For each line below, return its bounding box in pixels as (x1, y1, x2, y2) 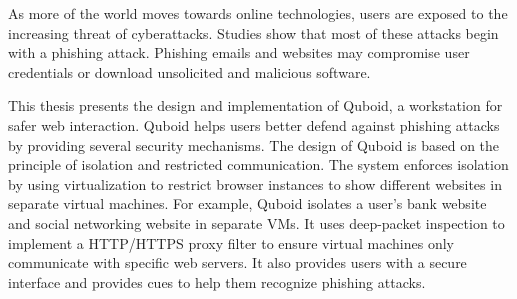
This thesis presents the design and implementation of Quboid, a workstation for (8, 95, 503, 116)
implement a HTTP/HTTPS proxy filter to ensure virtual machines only (8, 232, 454, 253)
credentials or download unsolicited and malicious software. (8, 61, 371, 82)
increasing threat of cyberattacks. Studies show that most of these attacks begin (8, 22, 499, 43)
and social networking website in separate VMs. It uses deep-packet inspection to (8, 212, 505, 233)
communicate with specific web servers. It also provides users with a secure (8, 252, 467, 273)
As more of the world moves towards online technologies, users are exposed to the (8, 3, 508, 23)
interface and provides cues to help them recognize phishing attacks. (8, 271, 426, 292)
